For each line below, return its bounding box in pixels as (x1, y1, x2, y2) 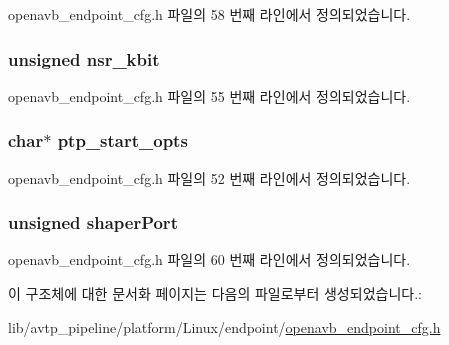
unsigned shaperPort (8, 210, 178, 235)
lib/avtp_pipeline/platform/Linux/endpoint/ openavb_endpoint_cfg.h (8, 316, 441, 337)
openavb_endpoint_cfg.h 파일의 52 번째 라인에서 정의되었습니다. (8, 167, 411, 188)
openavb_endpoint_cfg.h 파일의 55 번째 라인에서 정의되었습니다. (8, 85, 411, 106)
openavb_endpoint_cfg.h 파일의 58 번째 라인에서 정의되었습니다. (8, 4, 411, 24)
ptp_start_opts (57, 128, 188, 153)
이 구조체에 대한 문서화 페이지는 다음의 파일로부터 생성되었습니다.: (8, 283, 422, 304)
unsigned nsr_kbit (8, 46, 160, 71)
